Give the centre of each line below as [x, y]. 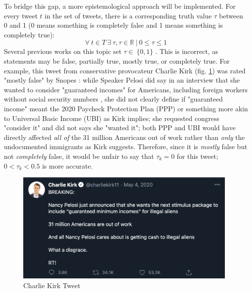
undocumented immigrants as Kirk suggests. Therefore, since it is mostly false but [126, 146]
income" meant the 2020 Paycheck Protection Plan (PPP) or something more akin [126, 108]
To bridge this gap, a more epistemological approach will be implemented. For [120, 6]
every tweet [21, 15]
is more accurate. [67, 165]
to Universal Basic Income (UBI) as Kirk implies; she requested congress [112, 118]
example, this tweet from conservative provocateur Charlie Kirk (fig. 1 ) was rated [125, 70]
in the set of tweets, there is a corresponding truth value [128, 15]
